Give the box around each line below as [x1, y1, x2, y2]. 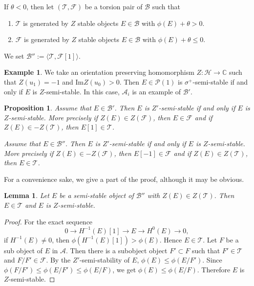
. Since [202, 255, 222, 265]
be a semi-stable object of [59, 190, 134, 200]
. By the [46, 255, 71, 265]
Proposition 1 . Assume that [4, 103, 91, 113]
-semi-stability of [79, 255, 130, 265]
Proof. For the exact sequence [4, 216, 93, 226]
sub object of [4, 245, 43, 255]
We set [4, 50, 24, 61]
